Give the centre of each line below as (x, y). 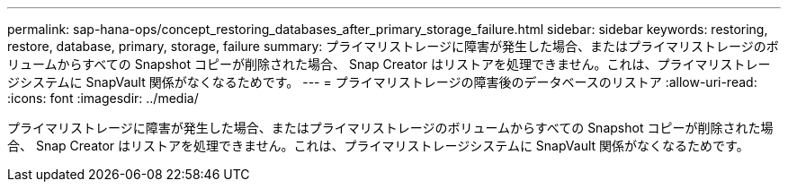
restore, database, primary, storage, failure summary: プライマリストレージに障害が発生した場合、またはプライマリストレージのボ (393, 46)
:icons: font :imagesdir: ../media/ (103, 98)
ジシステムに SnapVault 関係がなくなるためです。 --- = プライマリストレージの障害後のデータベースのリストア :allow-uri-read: (382, 82)
